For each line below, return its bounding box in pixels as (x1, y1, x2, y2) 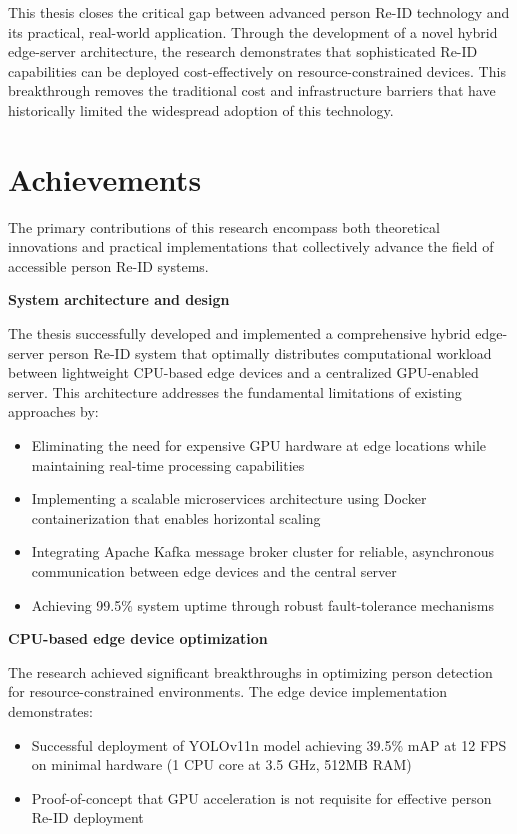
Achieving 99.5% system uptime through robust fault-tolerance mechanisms (31, 594, 494, 615)
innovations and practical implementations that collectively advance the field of (8, 236, 494, 257)
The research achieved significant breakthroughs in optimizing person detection (8, 661, 493, 682)
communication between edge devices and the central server (31, 561, 397, 581)
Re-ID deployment (31, 807, 144, 828)
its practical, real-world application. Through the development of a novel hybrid (8, 21, 498, 42)
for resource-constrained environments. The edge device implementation (8, 681, 448, 702)
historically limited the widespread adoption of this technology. (8, 99, 394, 120)
